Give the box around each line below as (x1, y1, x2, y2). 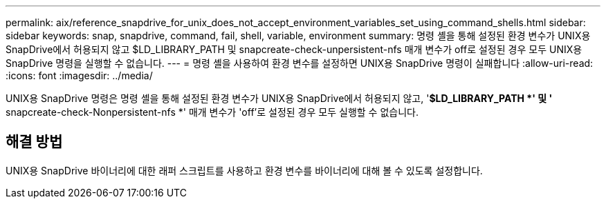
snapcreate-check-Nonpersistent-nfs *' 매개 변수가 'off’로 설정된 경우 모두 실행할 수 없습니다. (6, 106, 419, 118)
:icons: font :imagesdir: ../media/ (6, 70, 153, 81)
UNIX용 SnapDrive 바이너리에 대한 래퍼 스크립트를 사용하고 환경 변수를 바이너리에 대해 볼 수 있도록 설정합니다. (6, 164, 483, 176)
